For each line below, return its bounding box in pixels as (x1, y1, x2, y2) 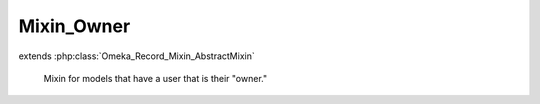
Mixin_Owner (18, 15, 131, 37)
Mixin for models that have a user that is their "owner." (43, 72, 268, 84)
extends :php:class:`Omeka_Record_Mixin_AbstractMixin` (18, 50, 255, 62)
